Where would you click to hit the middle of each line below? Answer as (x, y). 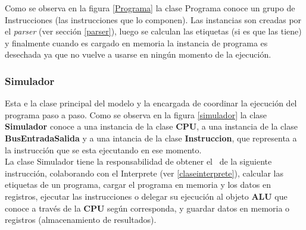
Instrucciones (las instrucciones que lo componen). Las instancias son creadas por (153, 19)
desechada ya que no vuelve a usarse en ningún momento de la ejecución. (138, 54)
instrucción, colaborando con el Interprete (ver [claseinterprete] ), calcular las (144, 173)
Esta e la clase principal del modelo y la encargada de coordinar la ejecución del (151, 103)
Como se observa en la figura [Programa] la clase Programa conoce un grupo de (150, 8)
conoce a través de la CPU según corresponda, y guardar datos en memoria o (147, 208)
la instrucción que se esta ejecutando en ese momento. (103, 149)
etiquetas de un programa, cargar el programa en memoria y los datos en (138, 185)
